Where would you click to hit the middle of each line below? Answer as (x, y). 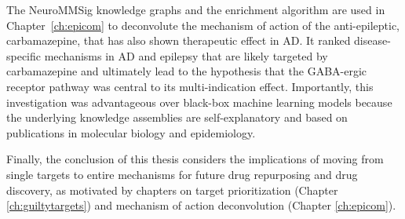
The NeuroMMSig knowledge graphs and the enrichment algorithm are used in (196, 9)
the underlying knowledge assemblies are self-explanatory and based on (177, 117)
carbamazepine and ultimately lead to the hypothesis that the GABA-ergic (187, 71)
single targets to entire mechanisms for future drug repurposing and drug (182, 174)
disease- (372, 40)
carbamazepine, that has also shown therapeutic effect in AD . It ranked (179, 40)
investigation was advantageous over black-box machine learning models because (199, 102)
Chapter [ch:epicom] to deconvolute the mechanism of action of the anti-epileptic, (203, 25)
